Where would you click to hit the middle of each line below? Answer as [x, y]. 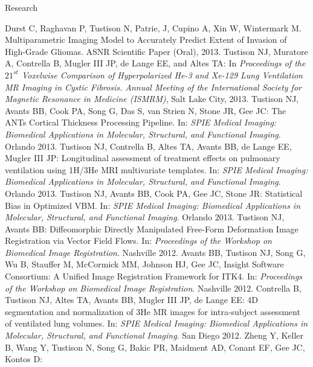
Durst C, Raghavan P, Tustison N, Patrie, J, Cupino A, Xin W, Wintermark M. [153, 27]
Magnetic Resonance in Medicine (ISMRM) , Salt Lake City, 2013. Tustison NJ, [152, 99]
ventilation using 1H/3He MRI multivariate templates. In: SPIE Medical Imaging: [156, 169]
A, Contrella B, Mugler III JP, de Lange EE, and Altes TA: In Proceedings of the [155, 63]
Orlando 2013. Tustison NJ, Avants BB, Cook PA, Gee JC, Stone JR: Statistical [154, 193]
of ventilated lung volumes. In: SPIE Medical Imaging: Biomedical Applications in [156, 323]
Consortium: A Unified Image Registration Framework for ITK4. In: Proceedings [154, 276]
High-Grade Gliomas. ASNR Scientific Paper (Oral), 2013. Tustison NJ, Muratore [156, 51]
